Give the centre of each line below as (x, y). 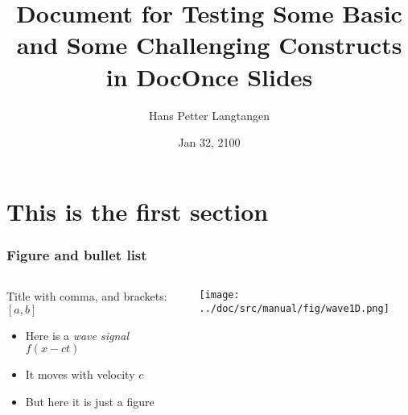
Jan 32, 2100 (209, 142)
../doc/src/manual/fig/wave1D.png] (294, 308)
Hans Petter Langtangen (209, 115)
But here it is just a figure (90, 401)
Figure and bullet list (77, 254)
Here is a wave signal (77, 335)
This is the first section (138, 211)
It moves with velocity (80, 374)
